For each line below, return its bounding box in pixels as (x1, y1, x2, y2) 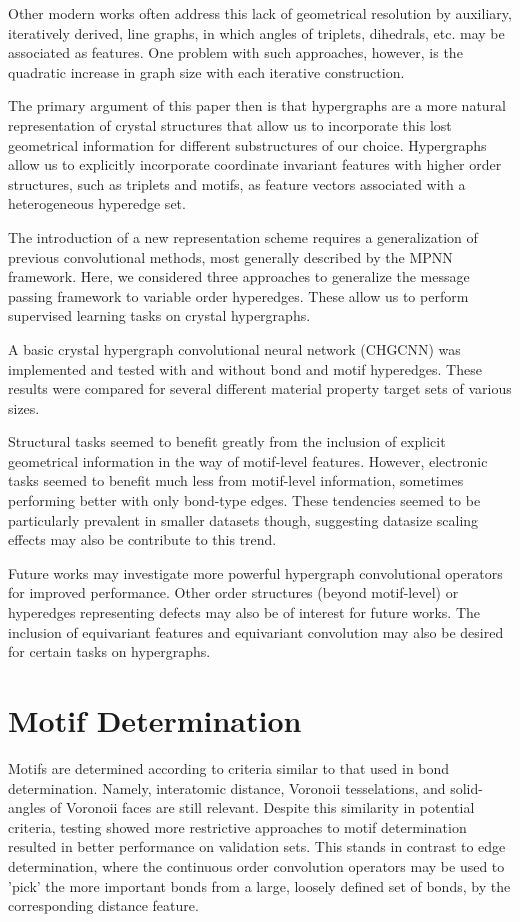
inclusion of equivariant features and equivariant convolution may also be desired (8, 621, 504, 642)
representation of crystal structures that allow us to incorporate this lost (8, 114, 452, 135)
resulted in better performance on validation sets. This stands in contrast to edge (8, 836, 506, 857)
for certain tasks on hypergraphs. (8, 641, 211, 662)
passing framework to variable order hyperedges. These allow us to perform (8, 285, 469, 306)
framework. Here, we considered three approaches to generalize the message (8, 266, 470, 287)
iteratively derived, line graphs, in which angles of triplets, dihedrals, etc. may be (8, 22, 505, 43)
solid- (450, 777, 483, 798)
